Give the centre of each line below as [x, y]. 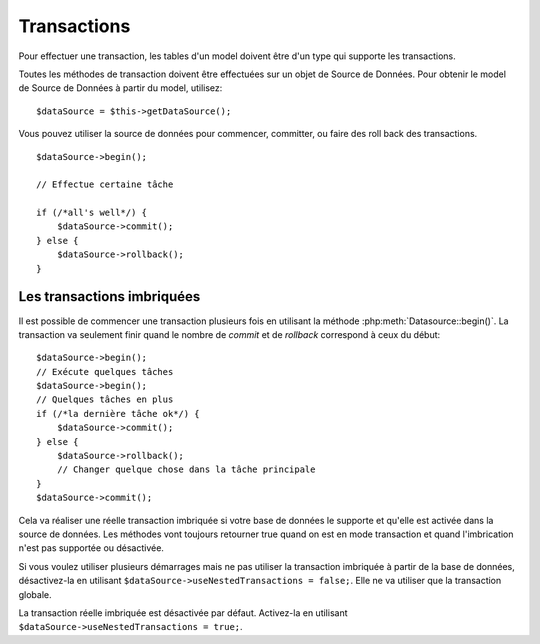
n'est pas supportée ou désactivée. [91, 548]
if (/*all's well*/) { [92, 213]
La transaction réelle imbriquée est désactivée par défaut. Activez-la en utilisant [183, 612]
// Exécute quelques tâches [105, 371]
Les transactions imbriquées [109, 296]
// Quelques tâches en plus [105, 399]
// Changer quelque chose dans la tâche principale [186, 469]
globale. [35, 594]
